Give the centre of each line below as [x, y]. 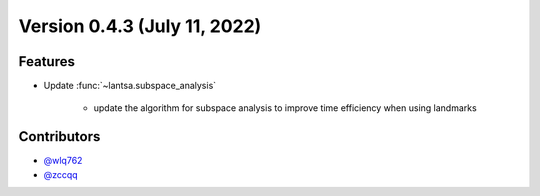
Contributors [59, 136]
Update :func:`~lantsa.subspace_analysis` [130, 86]
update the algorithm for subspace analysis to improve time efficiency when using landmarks [285, 108]
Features [46, 61]
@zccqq [61, 174]
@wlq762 [63, 161]
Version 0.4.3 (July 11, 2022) [140, 26]
